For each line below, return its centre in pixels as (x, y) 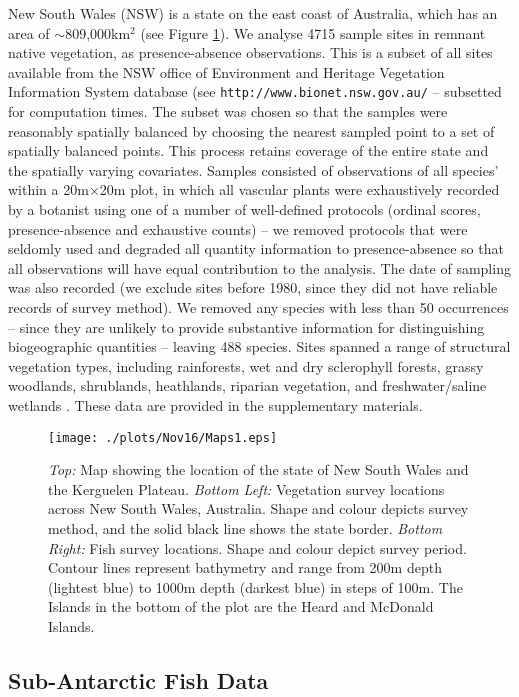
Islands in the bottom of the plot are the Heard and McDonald (241, 606)
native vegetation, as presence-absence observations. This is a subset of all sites (250, 52)
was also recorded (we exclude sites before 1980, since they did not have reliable (253, 287)
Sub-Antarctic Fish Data (138, 679)
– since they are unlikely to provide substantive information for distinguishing (246, 326)
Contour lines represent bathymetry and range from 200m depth (245, 567)
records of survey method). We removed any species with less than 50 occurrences (258, 306)
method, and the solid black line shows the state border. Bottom (245, 527)
